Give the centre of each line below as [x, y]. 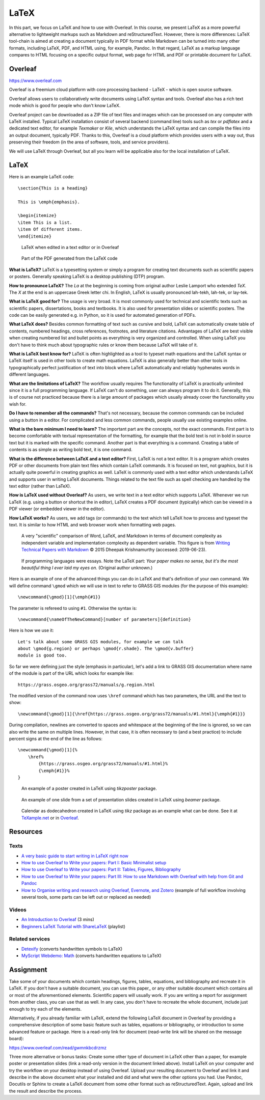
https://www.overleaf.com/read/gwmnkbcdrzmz [58, 1047]
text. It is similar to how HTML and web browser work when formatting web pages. [93, 525]
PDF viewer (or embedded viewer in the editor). [57, 509]
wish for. [18, 404]
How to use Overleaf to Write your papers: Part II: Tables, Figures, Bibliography [101, 870]
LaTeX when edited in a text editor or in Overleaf [70, 247]
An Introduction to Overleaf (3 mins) [58, 920]
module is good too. [42, 655]
